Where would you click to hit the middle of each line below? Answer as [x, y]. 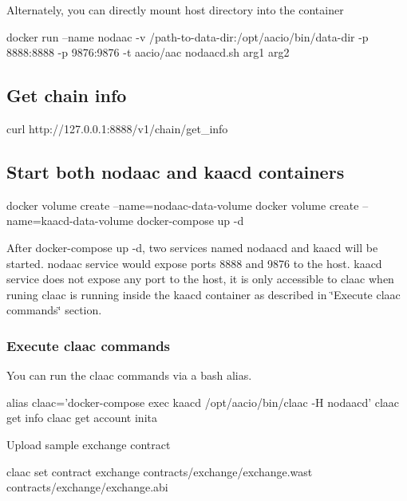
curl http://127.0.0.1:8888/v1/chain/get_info [117, 128]
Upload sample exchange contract [89, 444]
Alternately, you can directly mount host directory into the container [175, 10]
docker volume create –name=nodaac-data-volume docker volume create [183, 205]
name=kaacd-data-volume [70, 221]
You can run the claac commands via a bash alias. [129, 375]
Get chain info [67, 95]
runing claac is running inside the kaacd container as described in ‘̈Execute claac [203, 294]
